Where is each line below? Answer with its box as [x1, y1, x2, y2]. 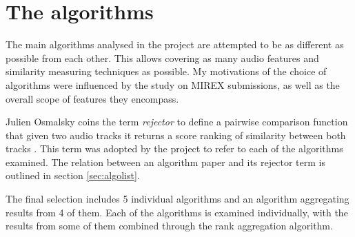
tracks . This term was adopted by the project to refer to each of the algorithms [6, 141, 343, 156]
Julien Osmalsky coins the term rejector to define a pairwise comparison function [6, 114, 348, 129]
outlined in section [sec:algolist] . [6, 168, 140, 183]
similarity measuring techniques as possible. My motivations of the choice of [6, 64, 327, 79]
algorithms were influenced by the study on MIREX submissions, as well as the [6, 77, 340, 92]
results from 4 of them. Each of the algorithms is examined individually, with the [6, 205, 348, 219]
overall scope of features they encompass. [6, 91, 179, 105]
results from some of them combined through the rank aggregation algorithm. [6, 218, 333, 233]
